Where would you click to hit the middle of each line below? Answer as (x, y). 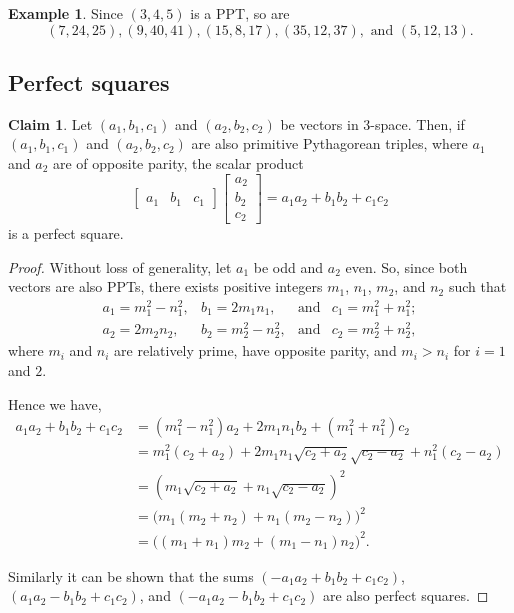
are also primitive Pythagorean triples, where (329, 143)
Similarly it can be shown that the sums (131, 575)
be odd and (288, 266)
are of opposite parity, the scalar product (178, 162)
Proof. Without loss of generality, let (120, 266)
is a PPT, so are (240, 13)
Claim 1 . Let (50, 123)
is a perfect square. (66, 233)
